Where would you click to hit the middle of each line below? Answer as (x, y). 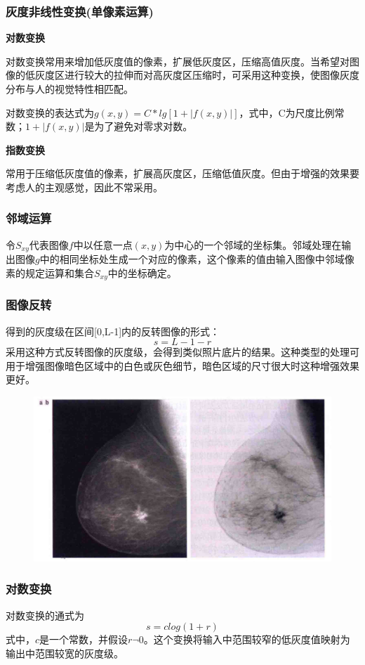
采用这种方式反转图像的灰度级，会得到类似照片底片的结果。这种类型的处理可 (182, 352)
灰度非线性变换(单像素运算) (80, 11)
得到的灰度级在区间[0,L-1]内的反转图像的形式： (113, 331)
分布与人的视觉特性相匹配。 (69, 89)
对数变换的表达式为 (50, 112)
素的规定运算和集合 (50, 272)
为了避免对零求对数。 (144, 126)
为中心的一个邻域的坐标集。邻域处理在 (253, 244)
